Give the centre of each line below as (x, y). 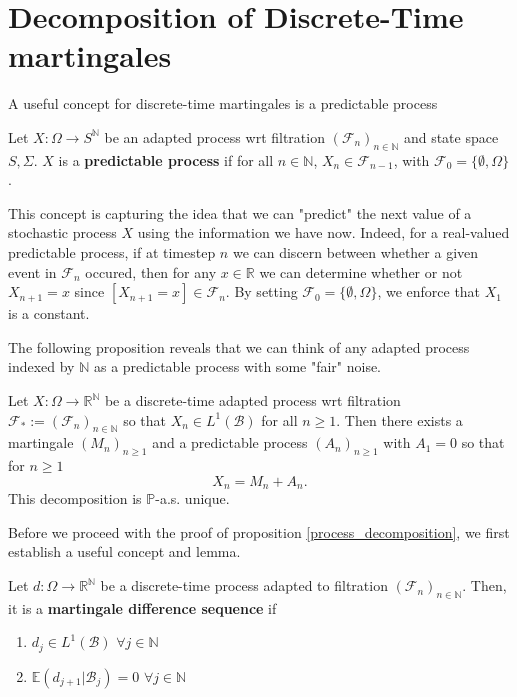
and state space (451, 136)
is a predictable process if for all (166, 159)
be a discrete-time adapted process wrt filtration (252, 400)
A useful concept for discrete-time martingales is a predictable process (223, 103)
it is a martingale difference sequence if (142, 607)
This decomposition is (75, 498)
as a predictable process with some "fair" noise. (237, 366)
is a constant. (49, 313)
